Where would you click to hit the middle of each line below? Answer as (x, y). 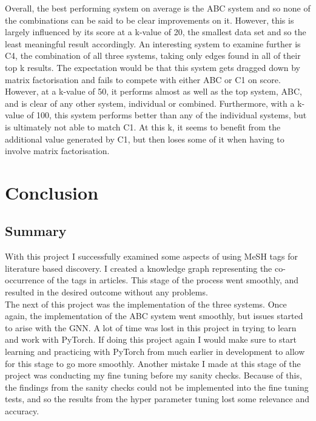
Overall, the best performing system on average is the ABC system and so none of (158, 8)
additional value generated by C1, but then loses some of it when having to (145, 139)
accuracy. (22, 411)
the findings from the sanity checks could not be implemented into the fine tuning (157, 387)
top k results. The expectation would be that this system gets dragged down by (153, 67)
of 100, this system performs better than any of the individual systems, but (167, 115)
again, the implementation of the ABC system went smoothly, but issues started (154, 316)
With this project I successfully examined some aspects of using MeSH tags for (151, 256)
